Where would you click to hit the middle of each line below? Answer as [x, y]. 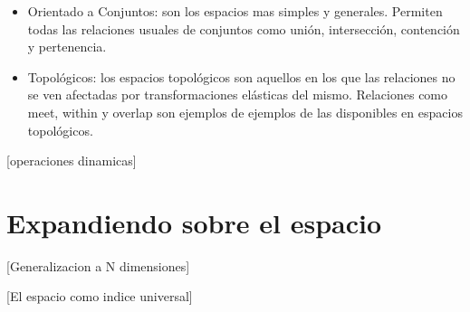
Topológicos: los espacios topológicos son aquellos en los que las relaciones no [241, 76]
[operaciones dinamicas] [72, 161]
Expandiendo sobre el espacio [194, 222]
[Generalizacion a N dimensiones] [98, 265]
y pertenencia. [67, 47]
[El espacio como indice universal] [100, 296]
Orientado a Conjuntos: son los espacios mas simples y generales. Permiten [235, 11]
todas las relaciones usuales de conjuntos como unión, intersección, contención [244, 28]
